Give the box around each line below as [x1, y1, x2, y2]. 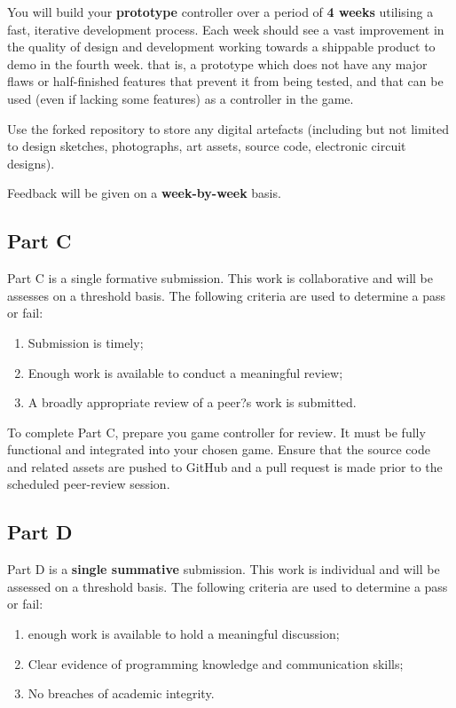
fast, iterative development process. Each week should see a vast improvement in [7, 20, 444, 38]
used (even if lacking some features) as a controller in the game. [7, 89, 354, 107]
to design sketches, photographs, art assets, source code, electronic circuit [7, 137, 406, 155]
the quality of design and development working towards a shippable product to [7, 37, 436, 56]
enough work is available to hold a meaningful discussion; [28, 625, 340, 643]
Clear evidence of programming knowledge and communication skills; [28, 654, 404, 673]
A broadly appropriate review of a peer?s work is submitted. [28, 393, 357, 412]
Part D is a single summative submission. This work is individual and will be [7, 560, 440, 578]
